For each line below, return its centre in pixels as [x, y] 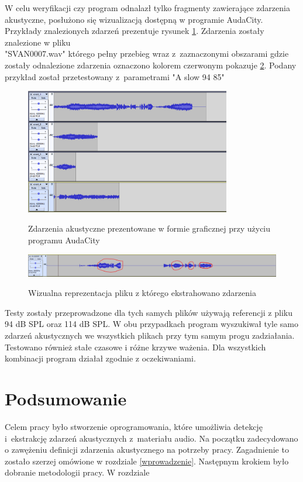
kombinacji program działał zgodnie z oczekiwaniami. [100, 358]
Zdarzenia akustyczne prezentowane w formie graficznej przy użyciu [149, 228]
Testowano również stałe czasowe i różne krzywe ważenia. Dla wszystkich [135, 347]
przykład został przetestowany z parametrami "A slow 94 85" [115, 76]
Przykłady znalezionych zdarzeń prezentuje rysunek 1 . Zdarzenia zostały [135, 31]
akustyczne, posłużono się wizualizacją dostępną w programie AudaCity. [134, 19]
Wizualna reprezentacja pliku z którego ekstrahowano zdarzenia [142, 293]
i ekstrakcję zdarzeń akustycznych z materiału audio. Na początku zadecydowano [151, 438]
